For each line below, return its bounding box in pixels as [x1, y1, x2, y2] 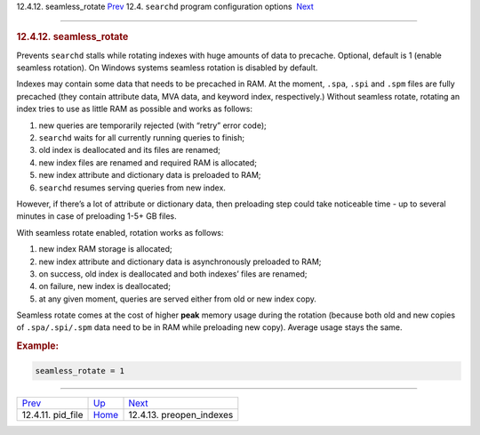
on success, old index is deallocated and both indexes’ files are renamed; [38, 268, 308, 279]
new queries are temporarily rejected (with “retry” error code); [38, 120, 267, 131]
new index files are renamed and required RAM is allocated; [38, 157, 258, 168]
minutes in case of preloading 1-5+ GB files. [16, 211, 177, 222]
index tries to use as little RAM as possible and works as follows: [16, 103, 253, 115]
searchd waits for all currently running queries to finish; [38, 133, 244, 142]
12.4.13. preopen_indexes [128, 408, 234, 421]
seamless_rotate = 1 [35, 366, 124, 375]
